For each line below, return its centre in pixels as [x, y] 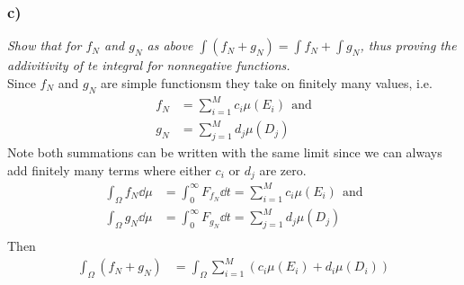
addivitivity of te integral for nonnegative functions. [149, 65]
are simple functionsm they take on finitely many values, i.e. [267, 82]
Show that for [45, 45]
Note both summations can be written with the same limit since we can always [225, 152]
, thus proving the [408, 45]
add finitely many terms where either [109, 169]
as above [170, 45]
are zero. [283, 169]
